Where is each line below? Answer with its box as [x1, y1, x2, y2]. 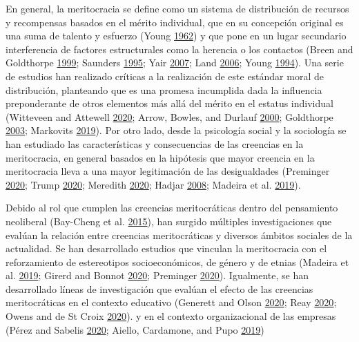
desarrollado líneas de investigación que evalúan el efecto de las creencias [6, 281, 313, 296]
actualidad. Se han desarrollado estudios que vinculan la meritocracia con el [6, 241, 327, 256]
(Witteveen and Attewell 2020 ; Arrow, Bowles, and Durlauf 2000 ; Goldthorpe [6, 109, 333, 124]
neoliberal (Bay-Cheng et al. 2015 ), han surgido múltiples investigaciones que [6, 213, 332, 228]
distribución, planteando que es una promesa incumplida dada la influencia [6, 82, 322, 97]
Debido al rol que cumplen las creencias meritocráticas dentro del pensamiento [6, 200, 338, 215]
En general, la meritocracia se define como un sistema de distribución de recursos [6, 1, 349, 15]
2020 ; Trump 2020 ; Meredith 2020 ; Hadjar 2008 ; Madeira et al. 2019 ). [6, 177, 301, 191]
